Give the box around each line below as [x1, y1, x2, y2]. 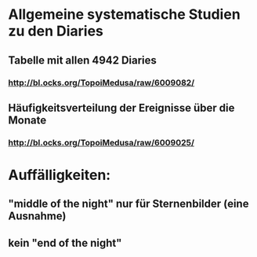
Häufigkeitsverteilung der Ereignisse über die [8, 101, 235, 115]
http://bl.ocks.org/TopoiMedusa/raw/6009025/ [8, 137, 194, 148]
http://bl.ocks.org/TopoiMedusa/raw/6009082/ [8, 77, 195, 88]
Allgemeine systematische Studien [8, 6, 241, 24]
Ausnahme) [8, 210, 67, 223]
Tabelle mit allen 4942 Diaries [8, 53, 157, 67]
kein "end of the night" [8, 236, 122, 249]
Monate [8, 113, 47, 127]
